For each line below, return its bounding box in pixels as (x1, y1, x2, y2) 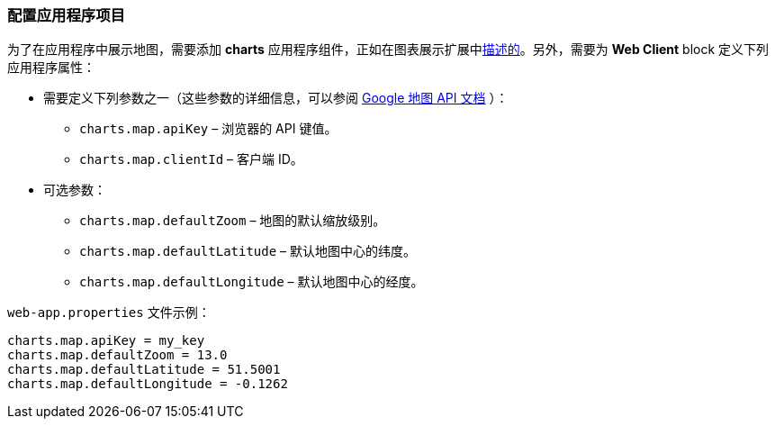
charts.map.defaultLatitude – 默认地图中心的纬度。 (79, 243, 417, 259)
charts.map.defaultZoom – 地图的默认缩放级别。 (79, 213, 386, 229)
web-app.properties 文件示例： (7, 304, 211, 321)
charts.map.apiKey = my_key (7, 333, 205, 349)
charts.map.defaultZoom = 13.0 (7, 348, 228, 363)
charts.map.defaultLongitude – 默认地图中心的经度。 (79, 274, 424, 290)
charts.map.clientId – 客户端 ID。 (79, 151, 303, 168)
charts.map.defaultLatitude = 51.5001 (7, 362, 281, 377)
